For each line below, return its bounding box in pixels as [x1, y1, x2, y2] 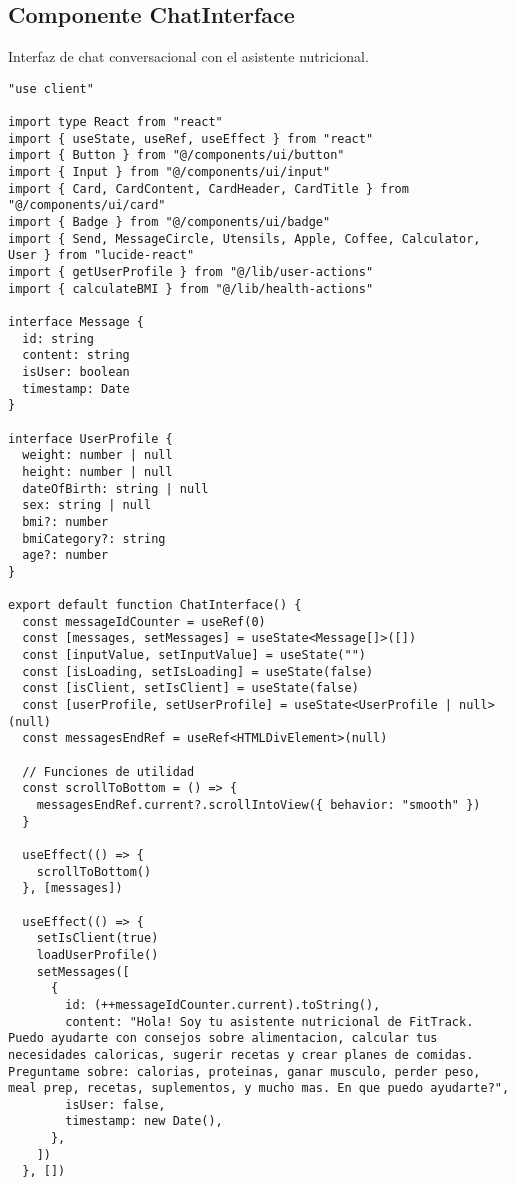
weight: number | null [22, 448, 173, 463]
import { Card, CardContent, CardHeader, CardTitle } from [8, 181, 409, 196]
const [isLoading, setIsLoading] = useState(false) [22, 664, 374, 679]
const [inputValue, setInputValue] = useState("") [22, 648, 366, 663]
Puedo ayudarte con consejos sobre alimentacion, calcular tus [8, 1031, 438, 1046]
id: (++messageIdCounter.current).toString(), [65, 997, 381, 1012]
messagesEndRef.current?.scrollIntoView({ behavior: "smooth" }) [36, 798, 481, 813]
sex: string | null [22, 498, 152, 513]
